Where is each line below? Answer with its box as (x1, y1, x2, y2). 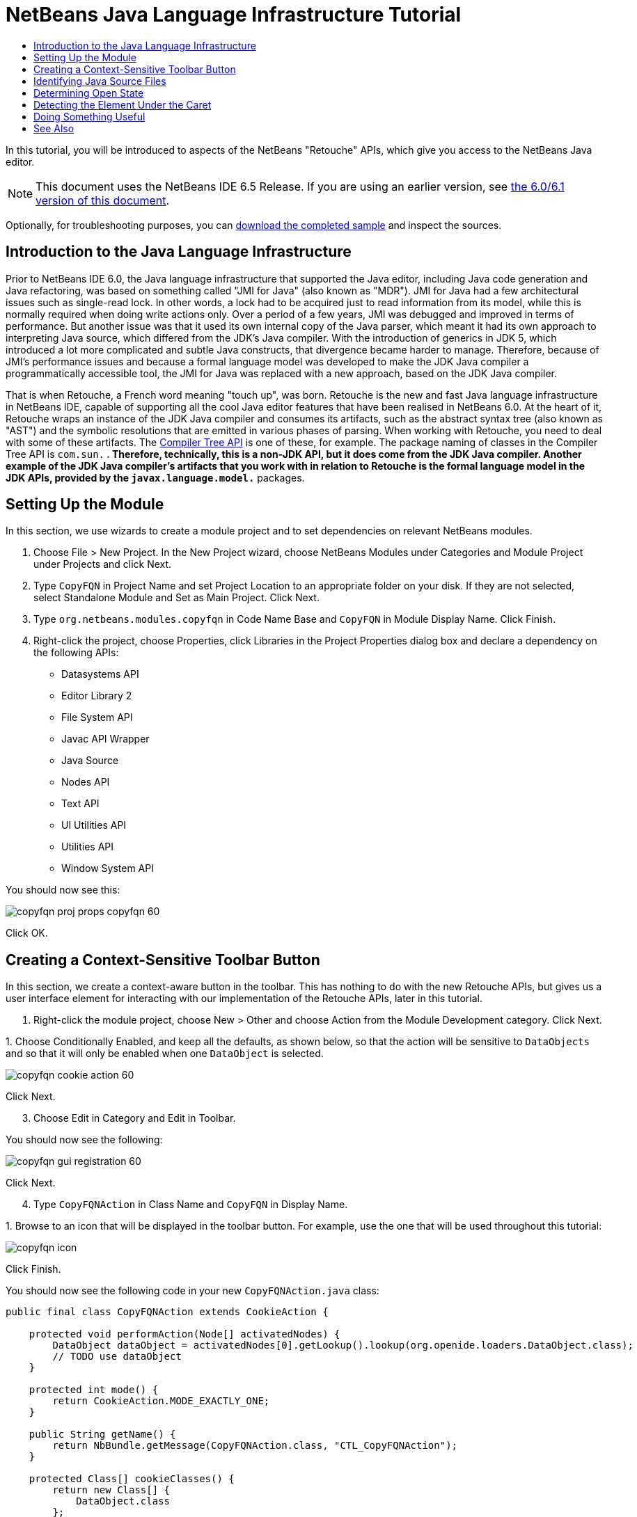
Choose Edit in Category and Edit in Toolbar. (33, 1112, 236, 1125)
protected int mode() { (29, 1384, 159, 1396)
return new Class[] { (52, 1484, 171, 1496)
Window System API (61, 862, 154, 875)
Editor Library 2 (61, 690, 132, 702)
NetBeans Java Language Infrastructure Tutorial (6, 3, 462, 26)
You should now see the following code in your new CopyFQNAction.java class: (6, 1285, 379, 1297)
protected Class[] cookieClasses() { (29, 1473, 235, 1485)
